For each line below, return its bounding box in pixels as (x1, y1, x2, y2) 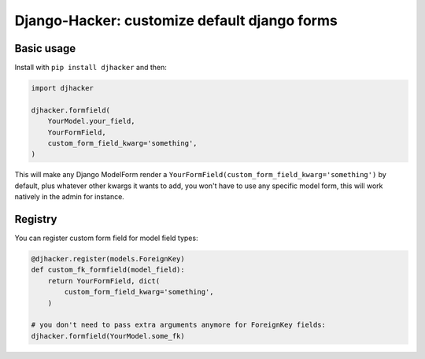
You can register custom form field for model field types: (14, 233, 198, 243)
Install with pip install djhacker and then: (14, 63, 167, 72)
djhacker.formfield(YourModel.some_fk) (31, 331, 185, 340)
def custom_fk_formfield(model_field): (31, 265, 185, 275)
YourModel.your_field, (47, 117, 135, 126)
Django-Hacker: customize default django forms (14, 12, 338, 29)
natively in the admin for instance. (14, 192, 125, 202)
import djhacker (31, 83, 94, 93)
